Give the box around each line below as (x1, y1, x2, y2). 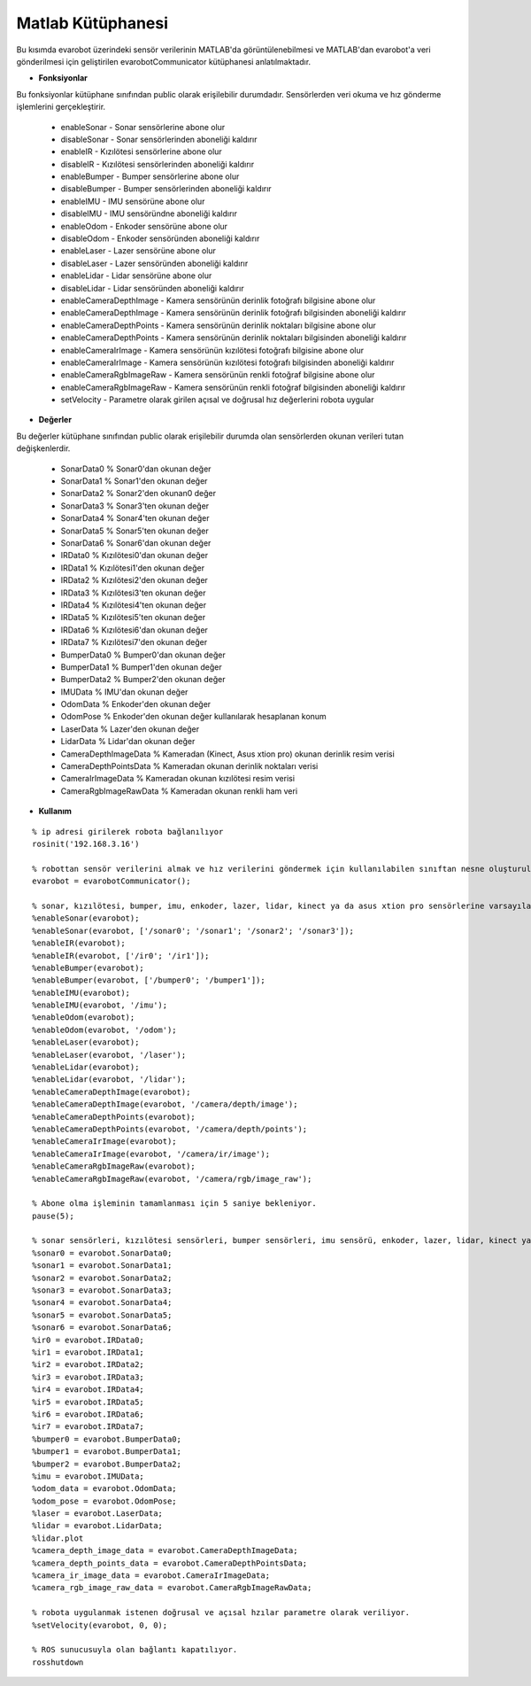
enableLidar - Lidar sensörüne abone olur (60, 270, 212, 281)
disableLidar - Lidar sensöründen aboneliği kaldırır (60, 283, 244, 293)
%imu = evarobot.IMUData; (32, 1471, 145, 1481)
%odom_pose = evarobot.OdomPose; (32, 1496, 177, 1506)
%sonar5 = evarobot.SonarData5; (32, 1309, 173, 1320)
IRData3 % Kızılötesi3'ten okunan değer (60, 587, 206, 598)
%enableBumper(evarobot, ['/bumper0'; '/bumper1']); (32, 975, 265, 985)
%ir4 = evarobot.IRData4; (32, 1385, 145, 1395)
